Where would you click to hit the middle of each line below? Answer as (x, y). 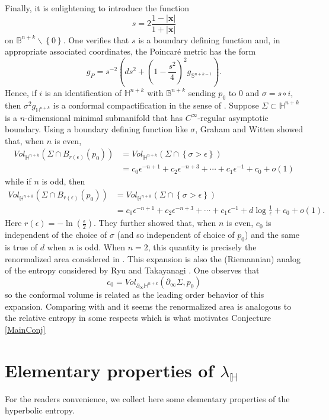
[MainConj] (25, 329)
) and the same (272, 235)
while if (18, 181)
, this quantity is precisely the (202, 247)
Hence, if (21, 92)
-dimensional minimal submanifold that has (104, 117)
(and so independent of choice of (176, 235)
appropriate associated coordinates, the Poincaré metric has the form (130, 51)
